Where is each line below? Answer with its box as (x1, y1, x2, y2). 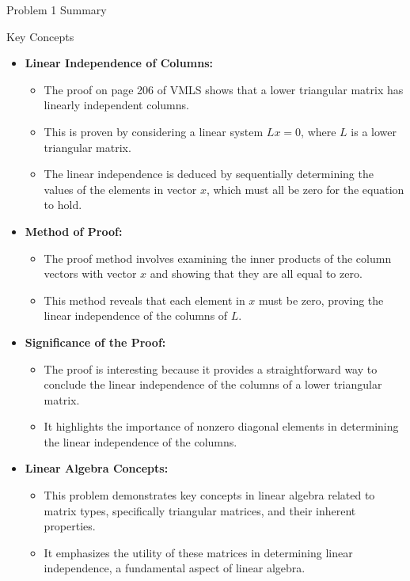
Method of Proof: (25, 222, 123, 239)
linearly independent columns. (44, 97, 189, 113)
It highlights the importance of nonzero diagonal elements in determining (44, 418, 399, 435)
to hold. (44, 196, 82, 213)
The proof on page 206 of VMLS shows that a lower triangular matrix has (44, 81, 404, 97)
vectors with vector (44, 265, 137, 282)
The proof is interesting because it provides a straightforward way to (44, 360, 378, 377)
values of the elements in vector (44, 180, 197, 197)
